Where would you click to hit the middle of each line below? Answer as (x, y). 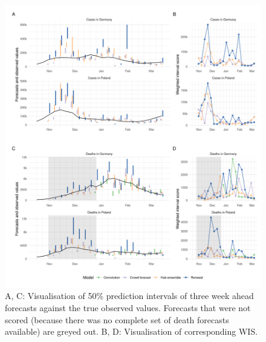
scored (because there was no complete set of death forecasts (117, 319)
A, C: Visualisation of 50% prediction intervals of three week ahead (129, 296)
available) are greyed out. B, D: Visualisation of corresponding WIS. (131, 331)
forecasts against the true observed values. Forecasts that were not (128, 308)
